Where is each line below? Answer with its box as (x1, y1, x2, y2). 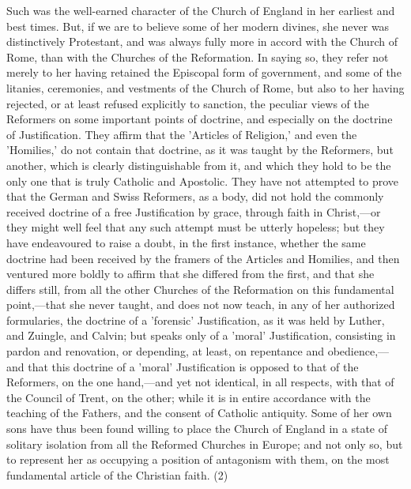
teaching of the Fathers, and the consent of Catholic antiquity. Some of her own (6, 404, 392, 421)
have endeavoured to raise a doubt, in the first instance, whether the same (6, 234, 366, 250)
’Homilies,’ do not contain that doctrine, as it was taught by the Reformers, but (6, 141, 394, 158)
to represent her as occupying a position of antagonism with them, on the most (6, 451, 390, 468)
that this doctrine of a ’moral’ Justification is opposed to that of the (28, 358, 359, 374)
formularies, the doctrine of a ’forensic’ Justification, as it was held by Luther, (6, 311, 385, 328)
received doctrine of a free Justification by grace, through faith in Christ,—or (6, 203, 381, 220)
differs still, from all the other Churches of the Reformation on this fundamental (6, 280, 394, 297)
